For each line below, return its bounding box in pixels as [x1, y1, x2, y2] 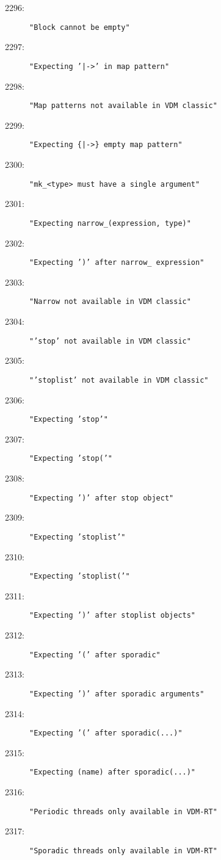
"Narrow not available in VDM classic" [29, 297, 191, 306]
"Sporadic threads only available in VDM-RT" [29, 846, 217, 855]
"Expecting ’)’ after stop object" [29, 493, 174, 502]
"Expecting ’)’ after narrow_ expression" [29, 258, 205, 267]
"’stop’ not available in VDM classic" [29, 336, 191, 345]
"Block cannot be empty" [29, 23, 130, 32]
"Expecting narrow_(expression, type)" [29, 219, 191, 228]
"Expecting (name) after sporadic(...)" [29, 768, 196, 777]
